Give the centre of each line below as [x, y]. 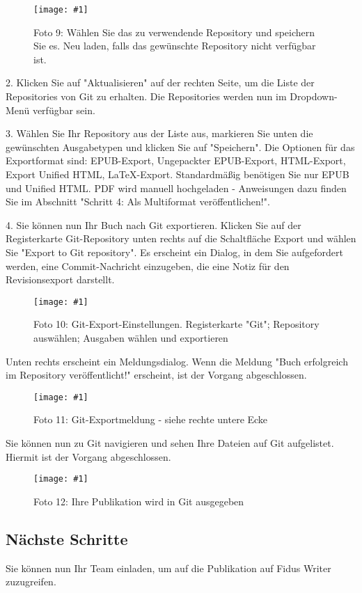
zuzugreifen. [31, 582]
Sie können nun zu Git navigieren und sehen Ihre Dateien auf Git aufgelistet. [170, 443]
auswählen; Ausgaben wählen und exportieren [131, 338]
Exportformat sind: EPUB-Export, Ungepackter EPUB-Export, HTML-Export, [176, 160]
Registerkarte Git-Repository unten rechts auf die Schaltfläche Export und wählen [181, 238]
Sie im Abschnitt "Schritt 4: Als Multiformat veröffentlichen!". [138, 201]
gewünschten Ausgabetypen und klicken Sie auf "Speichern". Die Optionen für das [180, 147]
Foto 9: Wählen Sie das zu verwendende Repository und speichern [174, 32]
